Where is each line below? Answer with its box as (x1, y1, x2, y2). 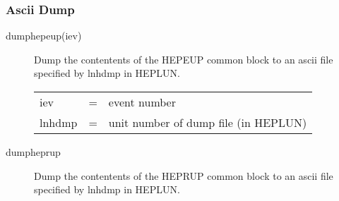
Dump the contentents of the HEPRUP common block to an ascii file (34, 168, 333, 183)
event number (108, 94, 176, 110)
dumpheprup (6, 145, 61, 159)
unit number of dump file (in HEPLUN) (108, 114, 307, 130)
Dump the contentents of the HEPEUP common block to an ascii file (34, 51, 333, 66)
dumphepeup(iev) (6, 28, 82, 43)
